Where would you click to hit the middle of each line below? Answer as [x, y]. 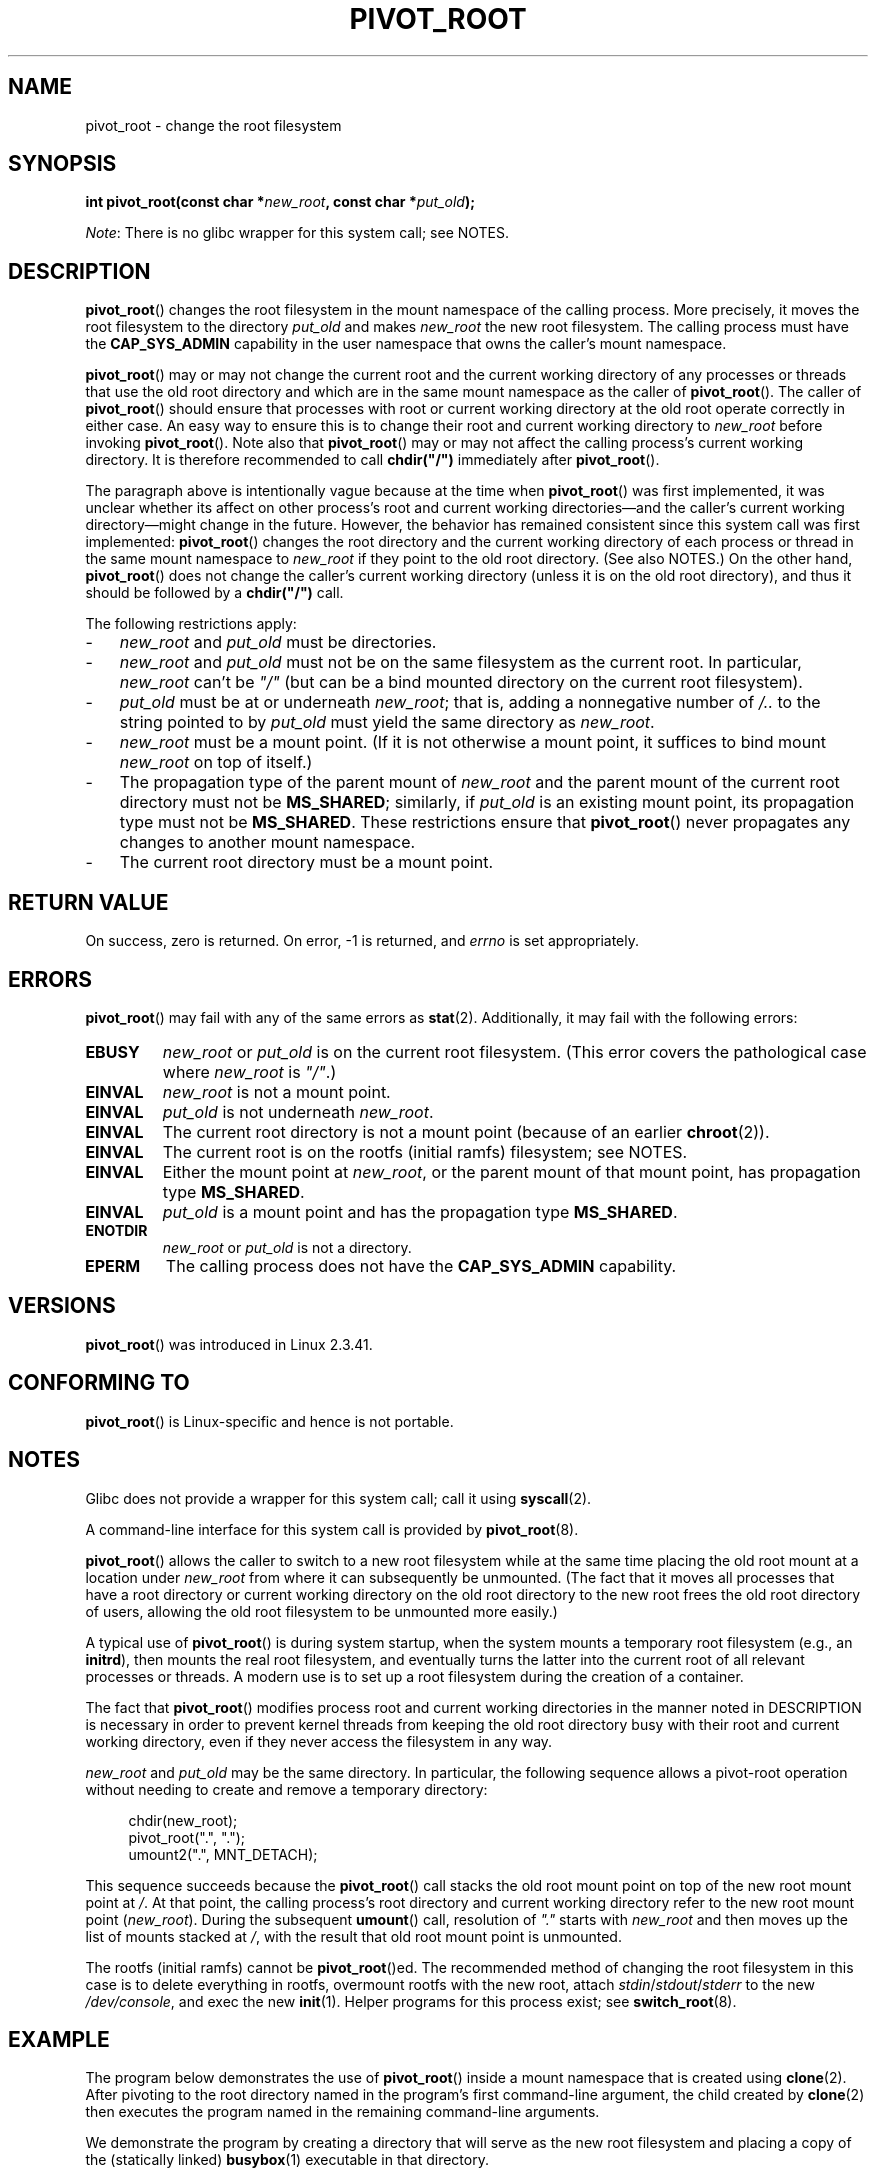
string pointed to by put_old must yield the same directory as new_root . [387, 722]
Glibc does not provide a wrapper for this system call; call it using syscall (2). [338, 1498]
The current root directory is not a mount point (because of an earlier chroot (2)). [466, 1131]
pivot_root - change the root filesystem [213, 125]
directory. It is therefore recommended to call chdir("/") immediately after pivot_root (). [372, 460]
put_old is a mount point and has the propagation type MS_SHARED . [420, 1211]
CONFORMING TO [99, 1383]
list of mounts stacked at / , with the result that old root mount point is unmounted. [353, 1936]
